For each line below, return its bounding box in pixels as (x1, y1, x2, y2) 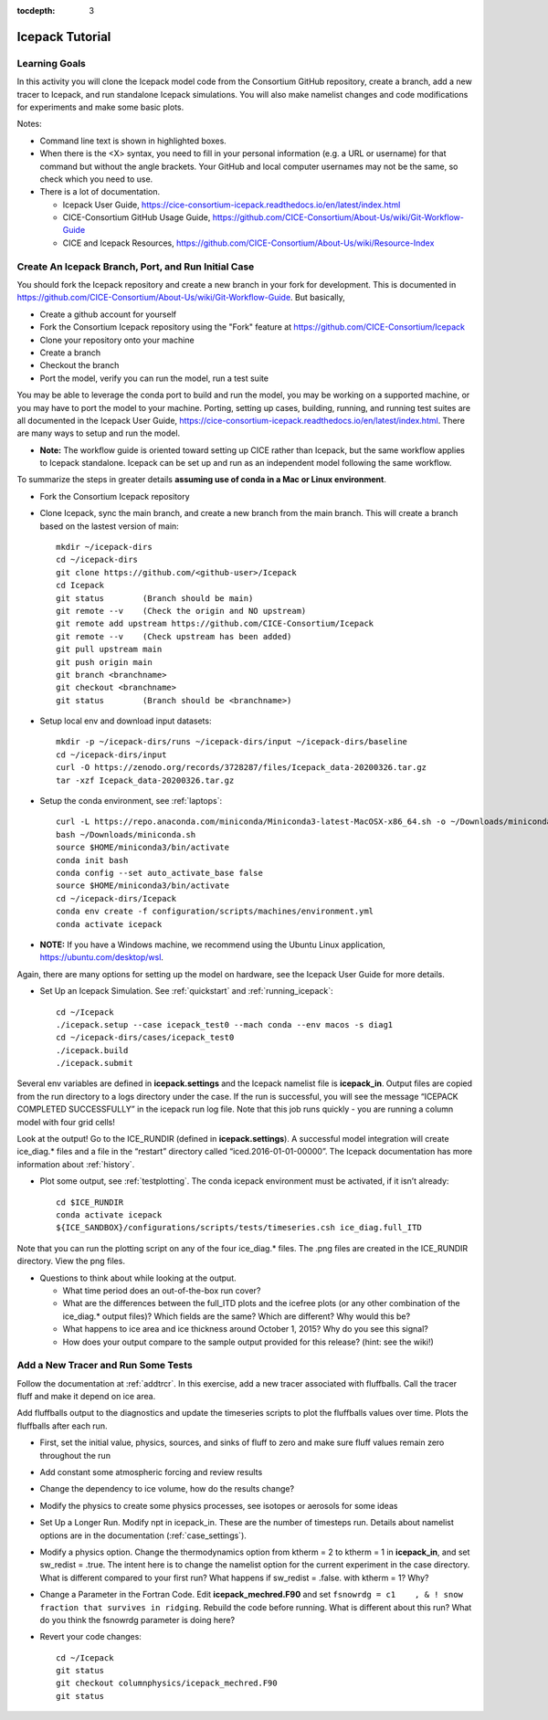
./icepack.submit (56, 1058, 133, 1069)
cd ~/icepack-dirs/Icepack (56, 893, 177, 903)
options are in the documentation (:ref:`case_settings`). (39, 1530, 247, 1541)
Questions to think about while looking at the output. (39, 1272, 237, 1283)
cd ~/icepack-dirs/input (56, 749, 167, 760)
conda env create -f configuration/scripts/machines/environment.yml (56, 906, 374, 917)
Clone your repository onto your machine (39, 334, 195, 345)
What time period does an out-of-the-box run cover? (62, 1284, 261, 1296)
